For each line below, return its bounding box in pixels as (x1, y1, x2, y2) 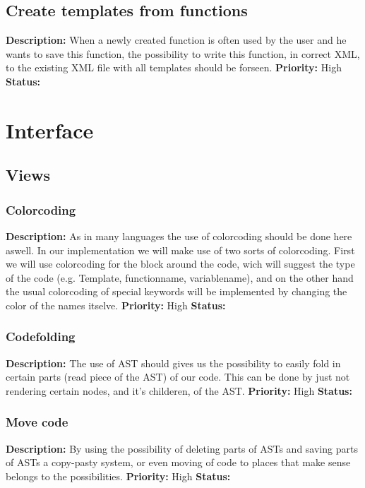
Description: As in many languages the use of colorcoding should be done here (6, 228, 352, 243)
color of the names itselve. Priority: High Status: (6, 297, 226, 312)
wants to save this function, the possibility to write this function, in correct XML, (6, 46, 360, 61)
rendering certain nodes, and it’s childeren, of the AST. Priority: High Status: (6, 383, 352, 398)
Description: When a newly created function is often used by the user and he (6, 32, 347, 47)
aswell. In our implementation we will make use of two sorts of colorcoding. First (6, 242, 355, 257)
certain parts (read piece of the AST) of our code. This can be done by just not (6, 369, 350, 384)
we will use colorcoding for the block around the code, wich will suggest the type (6, 256, 355, 271)
